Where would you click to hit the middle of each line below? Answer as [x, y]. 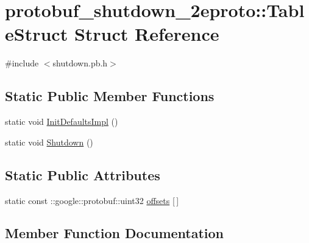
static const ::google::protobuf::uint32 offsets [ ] [92, 200]
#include [22, 63]
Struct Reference [147, 34]
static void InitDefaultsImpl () [62, 121]
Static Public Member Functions [110, 96]
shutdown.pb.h [80, 63]
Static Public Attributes [83, 174]
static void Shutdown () [49, 142]
